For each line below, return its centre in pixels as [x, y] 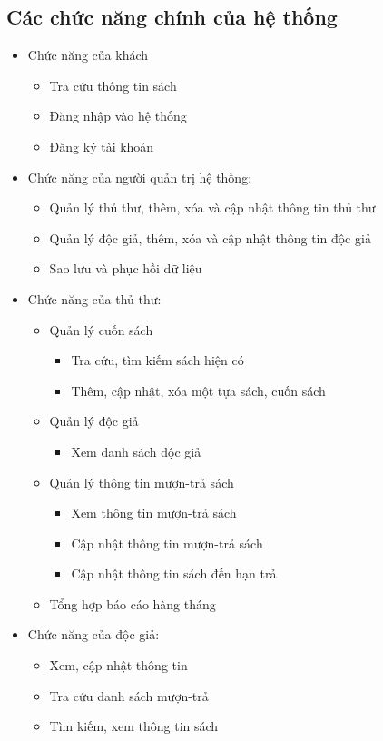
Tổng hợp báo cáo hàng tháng [133, 603]
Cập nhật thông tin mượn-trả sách [167, 543]
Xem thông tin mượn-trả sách [154, 513]
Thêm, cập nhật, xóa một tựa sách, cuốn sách [198, 390]
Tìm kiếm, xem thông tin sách [134, 726]
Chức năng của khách [88, 55]
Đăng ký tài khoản [102, 146]
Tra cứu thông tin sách [113, 85]
